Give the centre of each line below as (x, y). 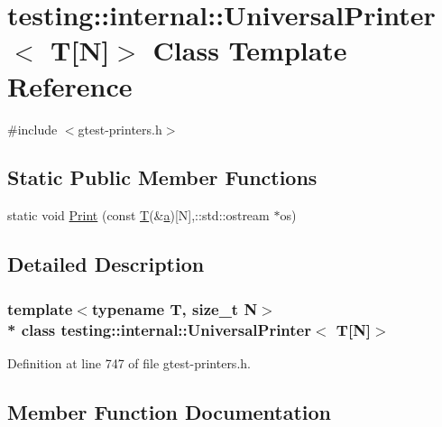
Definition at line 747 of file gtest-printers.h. (129, 362)
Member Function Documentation (170, 411)
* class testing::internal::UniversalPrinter (159, 329)
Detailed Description (106, 264)
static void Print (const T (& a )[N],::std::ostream (138, 215)
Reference (70, 85)
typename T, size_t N (175, 308)
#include (32, 129)
